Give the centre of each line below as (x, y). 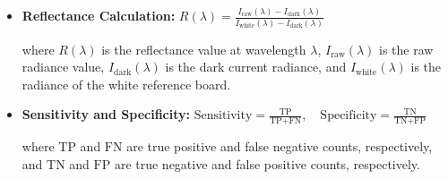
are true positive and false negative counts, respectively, (280, 146)
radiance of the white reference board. (126, 84)
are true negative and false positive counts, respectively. (267, 163)
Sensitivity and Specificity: (106, 114)
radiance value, (63, 67)
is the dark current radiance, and (256, 67)
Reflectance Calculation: (99, 16)
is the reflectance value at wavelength (204, 49)
